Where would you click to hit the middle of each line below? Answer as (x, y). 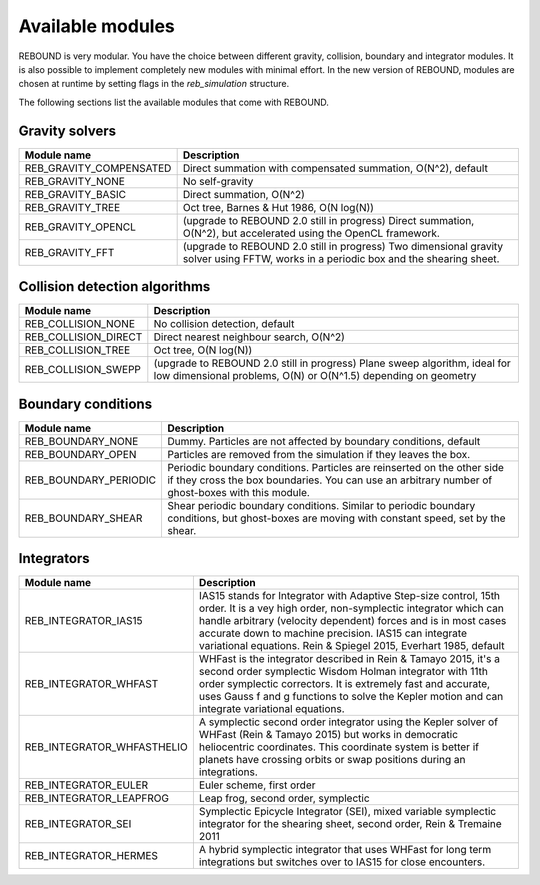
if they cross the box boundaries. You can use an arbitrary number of (329, 480)
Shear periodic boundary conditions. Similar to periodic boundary (321, 505)
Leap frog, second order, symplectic (284, 798)
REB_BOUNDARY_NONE (81, 441)
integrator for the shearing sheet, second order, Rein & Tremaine (350, 824)
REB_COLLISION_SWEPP (83, 370)
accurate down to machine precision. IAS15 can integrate (332, 633)
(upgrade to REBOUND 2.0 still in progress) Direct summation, (328, 220)
